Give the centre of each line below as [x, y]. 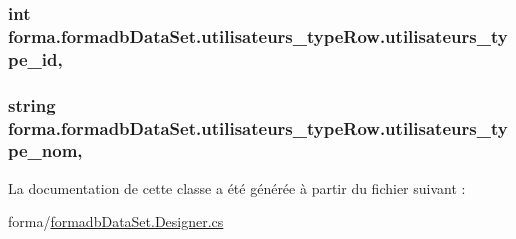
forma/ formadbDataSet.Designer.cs [116, 221]
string [32, 104]
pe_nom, [45, 150]
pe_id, [35, 58]
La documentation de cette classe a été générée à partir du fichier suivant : [237, 187]
